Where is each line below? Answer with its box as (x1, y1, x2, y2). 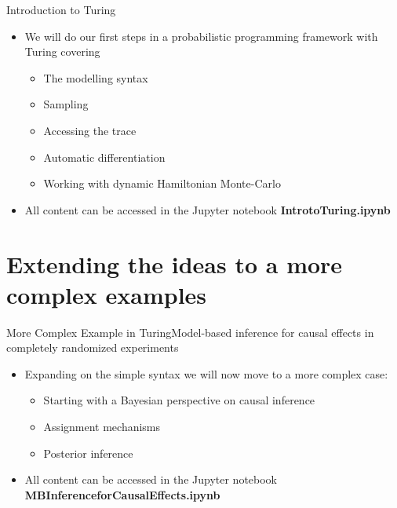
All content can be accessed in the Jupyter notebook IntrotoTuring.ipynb (24, 201, 391, 217)
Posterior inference (43, 444, 133, 461)
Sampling (43, 96, 89, 112)
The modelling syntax (43, 69, 148, 86)
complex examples (6, 278, 207, 310)
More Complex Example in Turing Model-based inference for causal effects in (6, 323, 374, 340)
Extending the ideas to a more (6, 247, 343, 280)
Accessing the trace (43, 122, 137, 138)
